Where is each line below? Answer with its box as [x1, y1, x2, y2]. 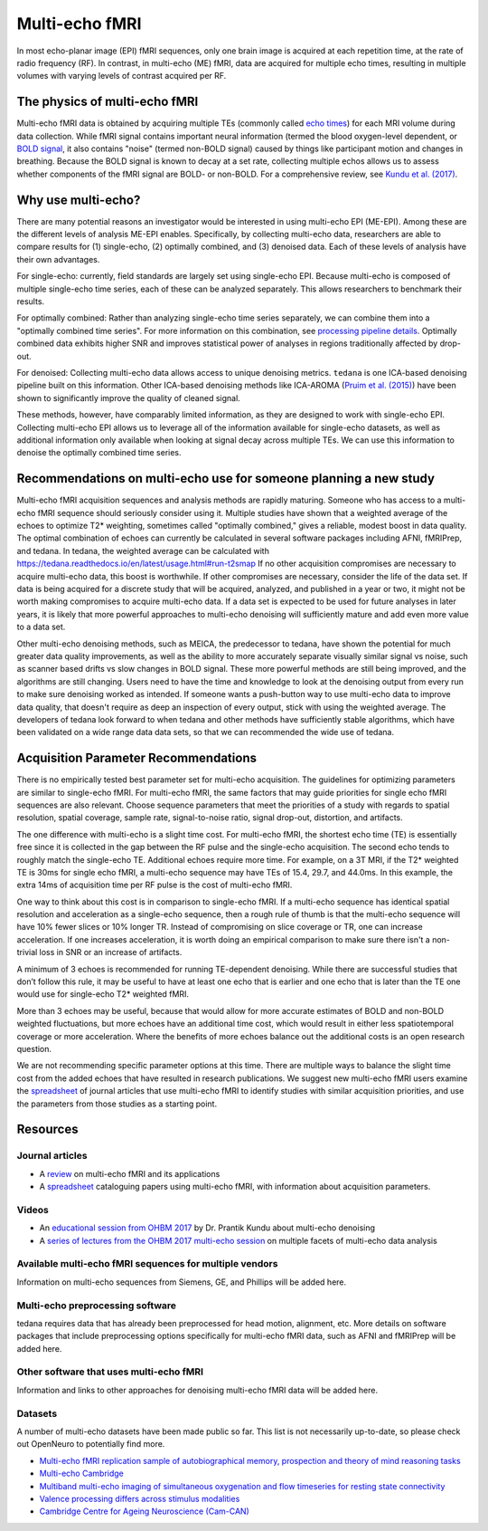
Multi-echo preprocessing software [16, 1299, 176, 1312]
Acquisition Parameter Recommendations [16, 751, 258, 766]
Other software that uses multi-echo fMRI [16, 1365, 203, 1378]
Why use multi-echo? [16, 192, 141, 207]
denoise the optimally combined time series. [16, 447, 182, 458]
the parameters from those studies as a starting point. [16, 1098, 217, 1109]
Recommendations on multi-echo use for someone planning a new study [16, 471, 436, 486]
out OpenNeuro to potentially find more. [16, 1439, 165, 1450]
